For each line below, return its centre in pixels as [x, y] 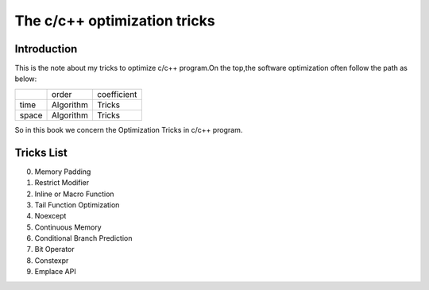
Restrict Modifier [62, 183]
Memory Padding [63, 172]
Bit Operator [54, 249]
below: [26, 79]
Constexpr [52, 260]
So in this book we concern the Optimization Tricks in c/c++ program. [129, 130]
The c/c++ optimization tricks [115, 21]
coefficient [117, 94]
